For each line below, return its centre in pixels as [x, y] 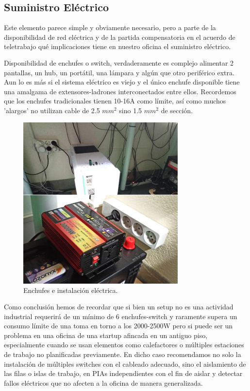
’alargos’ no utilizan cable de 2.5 [52, 110]
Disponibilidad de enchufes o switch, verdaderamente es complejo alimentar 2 [119, 62]
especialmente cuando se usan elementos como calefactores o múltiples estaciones [124, 345]
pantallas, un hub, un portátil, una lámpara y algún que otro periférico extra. [119, 72]
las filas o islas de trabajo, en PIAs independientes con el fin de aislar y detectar [123, 373]
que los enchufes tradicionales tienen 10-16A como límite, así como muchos [115, 101]
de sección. [177, 110]
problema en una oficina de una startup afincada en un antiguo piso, [106, 335]
